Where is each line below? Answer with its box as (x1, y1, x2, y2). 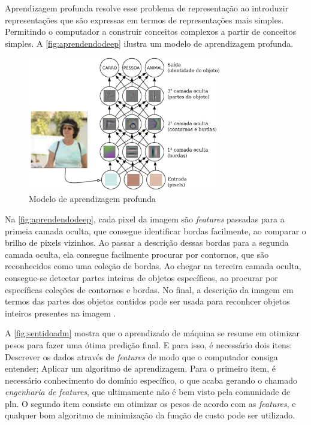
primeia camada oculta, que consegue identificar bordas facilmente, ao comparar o (5, 224, 306, 237)
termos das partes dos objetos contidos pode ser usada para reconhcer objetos (5, 295, 290, 308)
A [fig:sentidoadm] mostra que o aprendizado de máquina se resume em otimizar (5, 327, 300, 339)
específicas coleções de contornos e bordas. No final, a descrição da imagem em (5, 283, 294, 296)
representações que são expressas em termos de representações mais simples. (5, 13, 284, 26)
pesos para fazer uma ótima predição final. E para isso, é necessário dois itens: (5, 338, 292, 351)
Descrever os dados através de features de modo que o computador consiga (5, 350, 278, 363)
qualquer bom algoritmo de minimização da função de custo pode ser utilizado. (5, 409, 295, 421)
